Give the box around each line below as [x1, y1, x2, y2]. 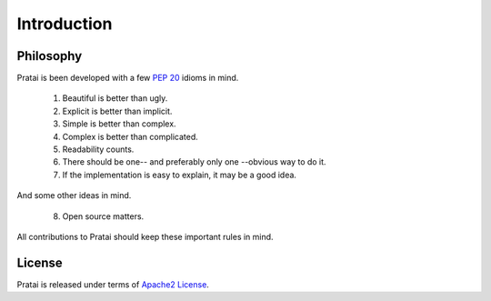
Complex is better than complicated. [62, 131, 199, 142]
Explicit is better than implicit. [62, 105, 173, 116]
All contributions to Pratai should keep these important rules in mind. [16, 231, 274, 242]
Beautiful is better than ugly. [62, 93, 168, 104]
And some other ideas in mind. [16, 190, 132, 201]
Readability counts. [62, 144, 135, 155]
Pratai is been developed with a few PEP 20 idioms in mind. [16, 73, 239, 84]
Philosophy [16, 48, 83, 64]
